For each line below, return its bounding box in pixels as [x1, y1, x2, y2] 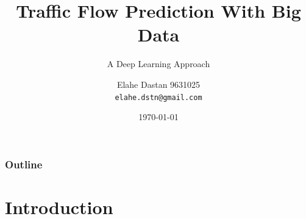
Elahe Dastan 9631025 [116, 77, 201, 90]
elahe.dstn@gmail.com [115, 93, 202, 102]
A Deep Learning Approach [107, 57, 210, 70]
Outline [5, 156, 43, 171]
